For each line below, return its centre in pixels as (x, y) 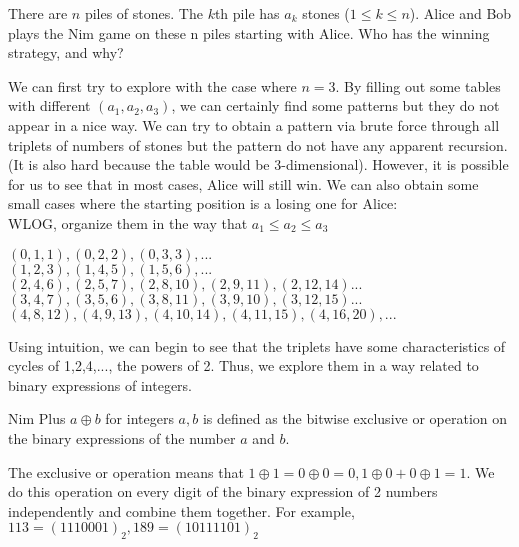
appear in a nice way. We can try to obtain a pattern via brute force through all (254, 124)
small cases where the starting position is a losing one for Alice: (203, 203)
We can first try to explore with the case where (152, 85)
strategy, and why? (66, 52)
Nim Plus (37, 418)
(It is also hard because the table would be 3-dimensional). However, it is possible (258, 164)
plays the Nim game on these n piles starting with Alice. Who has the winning (249, 32)
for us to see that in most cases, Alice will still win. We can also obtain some (243, 183)
